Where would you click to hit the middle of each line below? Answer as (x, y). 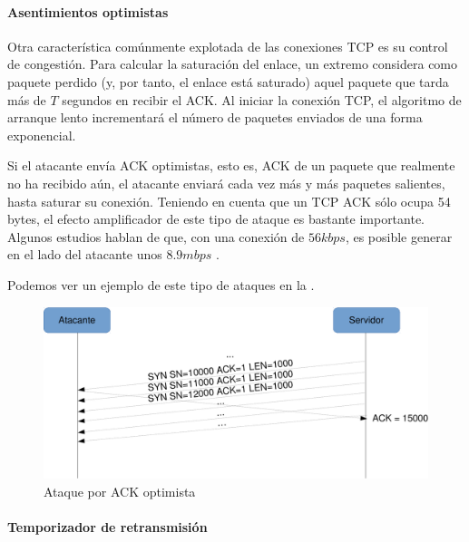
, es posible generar (399, 236)
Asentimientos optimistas (88, 11)
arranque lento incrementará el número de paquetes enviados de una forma (215, 117)
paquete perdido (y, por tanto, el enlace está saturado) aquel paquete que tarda (228, 81)
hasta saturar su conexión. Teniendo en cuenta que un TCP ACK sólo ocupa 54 (229, 201)
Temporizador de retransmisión (107, 526)
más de (27, 99)
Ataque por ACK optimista (120, 491)
